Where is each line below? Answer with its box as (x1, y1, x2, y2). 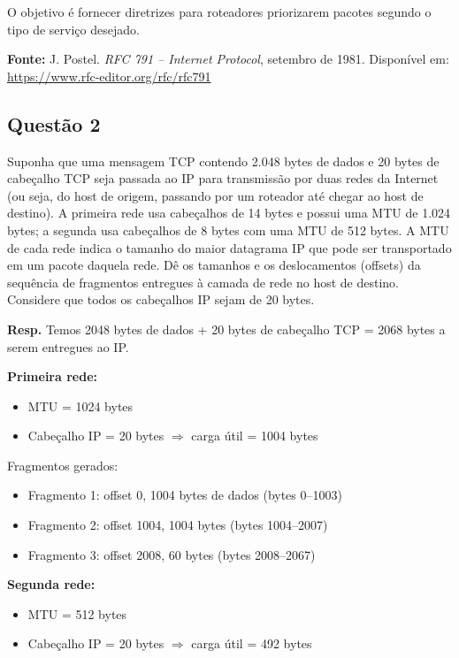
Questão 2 (7, 110, 101, 137)
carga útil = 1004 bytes (191, 426, 318, 445)
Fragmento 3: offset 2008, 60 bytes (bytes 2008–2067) (27, 545, 316, 563)
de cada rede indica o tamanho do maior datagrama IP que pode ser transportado (7, 238, 452, 256)
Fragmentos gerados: (7, 455, 119, 474)
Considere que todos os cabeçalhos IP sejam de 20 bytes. (7, 290, 315, 309)
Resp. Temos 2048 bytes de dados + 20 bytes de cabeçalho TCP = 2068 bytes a (7, 319, 446, 338)
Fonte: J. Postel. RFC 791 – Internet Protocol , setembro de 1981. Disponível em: (7, 50, 449, 68)
